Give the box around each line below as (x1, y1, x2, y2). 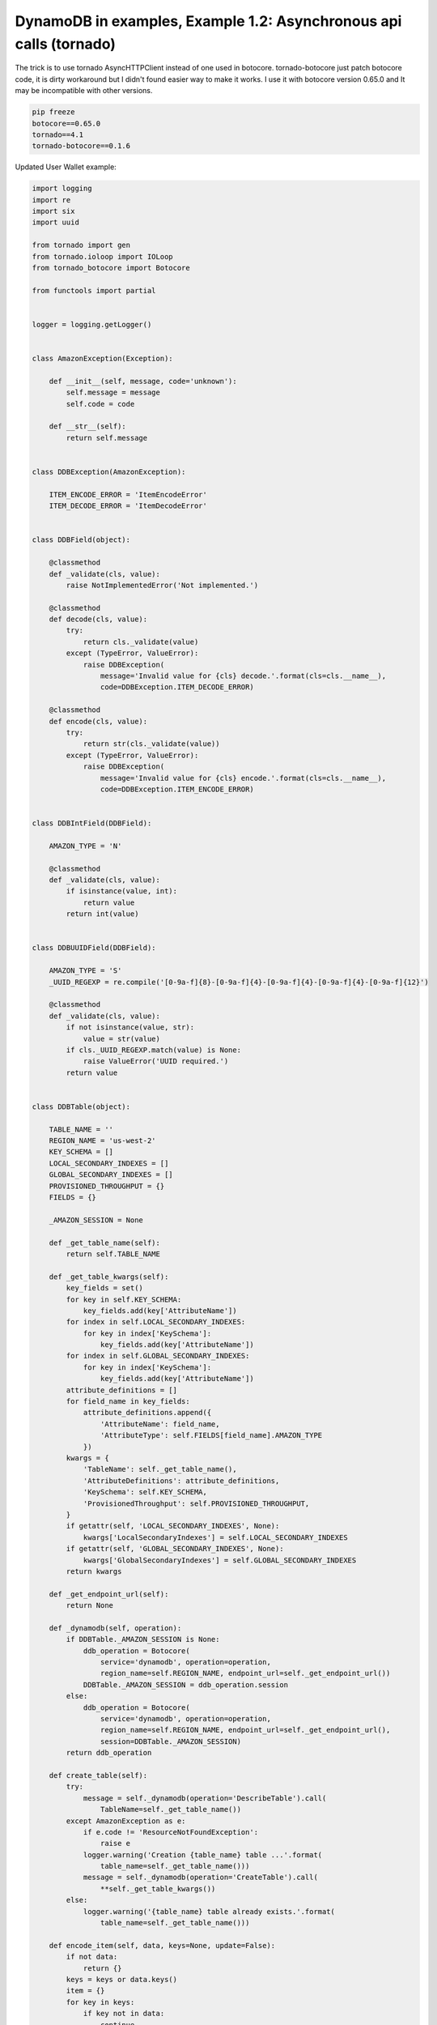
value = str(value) (83, 1034, 161, 1043)
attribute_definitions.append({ (83, 1408, 212, 1417)
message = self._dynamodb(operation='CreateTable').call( (83, 1873, 319, 1882)
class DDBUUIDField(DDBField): (32, 944, 157, 953)
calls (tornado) (15, 35, 117, 53)
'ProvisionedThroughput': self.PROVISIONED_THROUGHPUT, (83, 1498, 310, 1508)
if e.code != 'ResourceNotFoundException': (83, 1827, 259, 1836)
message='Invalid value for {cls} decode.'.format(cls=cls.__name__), (100, 671, 387, 680)
